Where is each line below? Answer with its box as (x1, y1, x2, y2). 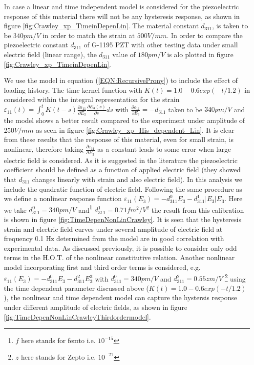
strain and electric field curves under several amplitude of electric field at (4, 223, 223, 234)
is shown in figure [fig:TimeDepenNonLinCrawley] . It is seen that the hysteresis (4, 214, 241, 224)
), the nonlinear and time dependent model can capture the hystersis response (4, 292, 237, 303)
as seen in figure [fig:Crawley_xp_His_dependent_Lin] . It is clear (36, 124, 234, 135)
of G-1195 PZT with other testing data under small (84, 40, 238, 50)
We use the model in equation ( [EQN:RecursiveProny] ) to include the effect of (4, 75, 238, 85)
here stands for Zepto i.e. (21, 351, 96, 362)
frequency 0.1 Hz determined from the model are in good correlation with (4, 233, 224, 243)
